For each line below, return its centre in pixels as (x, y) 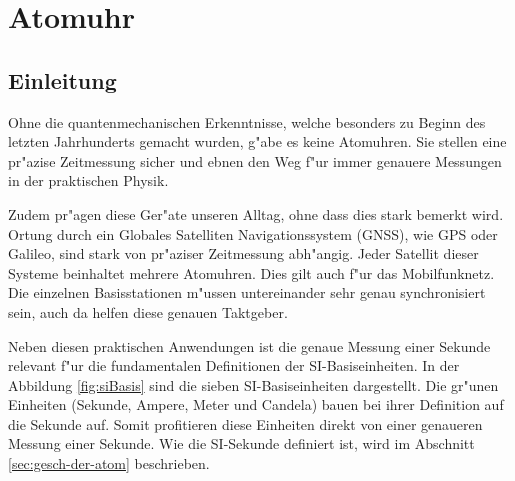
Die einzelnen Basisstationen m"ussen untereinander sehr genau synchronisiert (247, 292)
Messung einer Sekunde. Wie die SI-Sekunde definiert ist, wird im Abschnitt (241, 443)
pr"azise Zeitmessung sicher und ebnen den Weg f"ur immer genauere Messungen (255, 160)
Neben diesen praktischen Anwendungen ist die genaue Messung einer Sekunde (249, 345)
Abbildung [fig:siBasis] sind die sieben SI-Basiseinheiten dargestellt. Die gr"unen (253, 384)
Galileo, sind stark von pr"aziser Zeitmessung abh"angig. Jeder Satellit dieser (243, 253)
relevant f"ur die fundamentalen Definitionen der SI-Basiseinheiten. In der (234, 365)
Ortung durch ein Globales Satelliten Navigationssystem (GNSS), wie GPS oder (253, 233)
